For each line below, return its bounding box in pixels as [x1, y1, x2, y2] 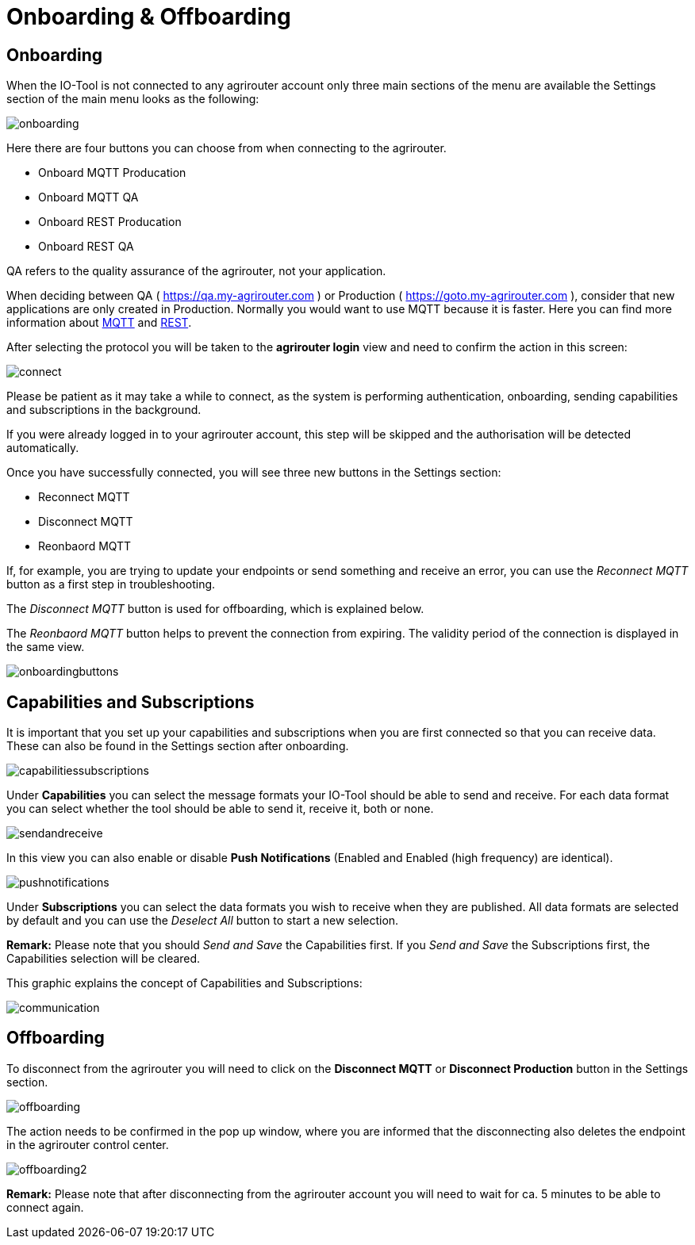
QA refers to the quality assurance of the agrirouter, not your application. [6, 264, 386, 278]
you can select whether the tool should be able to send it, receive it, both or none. [6, 802, 434, 816]
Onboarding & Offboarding [6, 3, 291, 30]
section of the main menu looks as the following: [6, 92, 259, 106]
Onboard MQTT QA [38, 190, 139, 205]
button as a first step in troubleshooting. [6, 577, 216, 592]
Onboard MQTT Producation [38, 166, 186, 180]
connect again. [6, 1200, 84, 1214]
